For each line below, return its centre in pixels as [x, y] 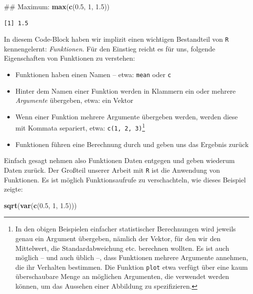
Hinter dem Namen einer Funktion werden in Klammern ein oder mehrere [126, 90]
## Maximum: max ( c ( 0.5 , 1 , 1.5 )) [57, 6]
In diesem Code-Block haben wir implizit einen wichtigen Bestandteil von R [116, 39]
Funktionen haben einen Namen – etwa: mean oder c [93, 74]
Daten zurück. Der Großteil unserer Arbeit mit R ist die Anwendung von [112, 170]
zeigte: [13, 189]
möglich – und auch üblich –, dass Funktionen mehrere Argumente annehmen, [132, 257]
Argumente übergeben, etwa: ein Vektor [74, 100]
